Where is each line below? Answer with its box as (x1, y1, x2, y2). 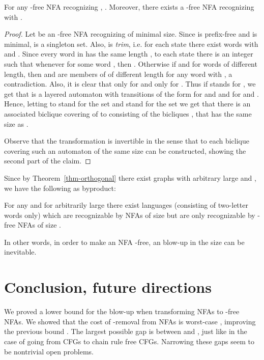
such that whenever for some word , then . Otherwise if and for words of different (4, 58, 257, 69)
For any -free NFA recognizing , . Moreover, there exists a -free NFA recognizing (4, 2, 254, 12)
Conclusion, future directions (4, 276, 212, 297)
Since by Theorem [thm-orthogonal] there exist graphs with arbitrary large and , (4, 172, 256, 183)
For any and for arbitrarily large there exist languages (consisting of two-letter (4, 200, 248, 210)
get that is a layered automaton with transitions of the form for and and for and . (4, 88, 259, 99)
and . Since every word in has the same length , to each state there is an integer (4, 48, 253, 59)
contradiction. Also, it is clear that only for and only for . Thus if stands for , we (4, 78, 256, 89)
